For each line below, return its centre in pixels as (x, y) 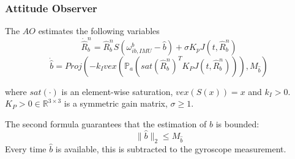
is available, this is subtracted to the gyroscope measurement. (171, 148)
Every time (26, 148)
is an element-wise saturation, (117, 91)
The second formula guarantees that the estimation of (106, 123)
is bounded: (237, 123)
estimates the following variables (99, 31)
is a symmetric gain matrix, (116, 103)
